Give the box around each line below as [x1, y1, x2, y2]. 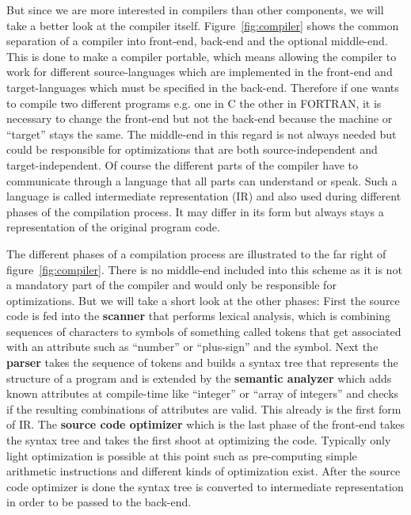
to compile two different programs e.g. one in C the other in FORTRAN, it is [6, 94, 382, 111]
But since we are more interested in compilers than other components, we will [6, 2, 384, 17]
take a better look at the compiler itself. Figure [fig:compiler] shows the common [6, 17, 399, 33]
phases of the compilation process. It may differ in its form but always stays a [6, 203, 384, 219]
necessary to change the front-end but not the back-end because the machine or [6, 110, 393, 127]
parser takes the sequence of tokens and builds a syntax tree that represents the [6, 354, 398, 371]
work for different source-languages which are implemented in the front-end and [6, 63, 393, 80]
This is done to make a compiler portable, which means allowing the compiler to [6, 48, 397, 64]
